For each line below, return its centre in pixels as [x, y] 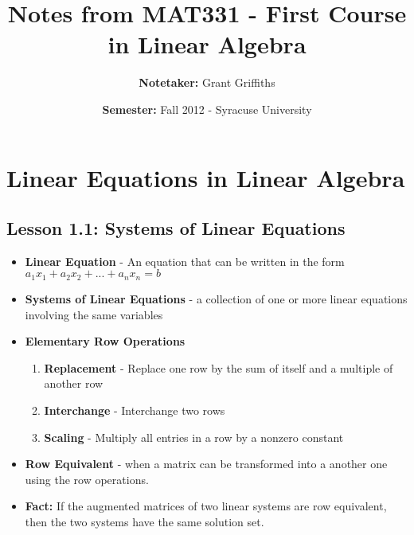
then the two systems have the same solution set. [145, 521]
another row [74, 383]
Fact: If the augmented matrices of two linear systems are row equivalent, [206, 506]
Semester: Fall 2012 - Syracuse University [207, 109]
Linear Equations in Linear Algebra [206, 177]
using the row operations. [87, 479]
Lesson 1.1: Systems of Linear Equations [176, 228]
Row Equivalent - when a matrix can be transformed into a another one [206, 464]
